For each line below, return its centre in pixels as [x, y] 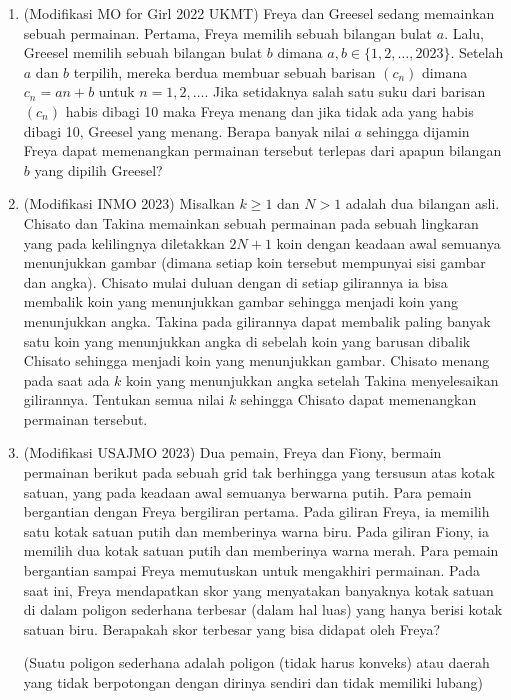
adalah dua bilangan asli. [422, 203]
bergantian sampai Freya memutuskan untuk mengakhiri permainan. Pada [251, 570]
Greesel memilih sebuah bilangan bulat [143, 52]
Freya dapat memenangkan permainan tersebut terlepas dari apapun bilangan [262, 150]
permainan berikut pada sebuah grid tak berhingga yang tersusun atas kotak [259, 472]
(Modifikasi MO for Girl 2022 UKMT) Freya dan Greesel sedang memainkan [259, 13]
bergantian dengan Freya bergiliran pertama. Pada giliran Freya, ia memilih [256, 511]
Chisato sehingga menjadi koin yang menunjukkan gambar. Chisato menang [256, 360]
